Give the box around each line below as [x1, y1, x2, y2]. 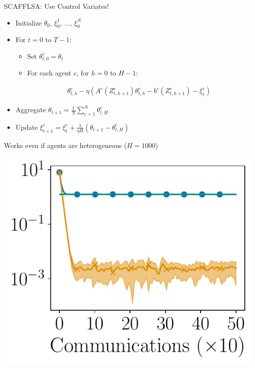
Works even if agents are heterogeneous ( [4, 140, 127, 150]
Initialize [15, 17, 42, 27]
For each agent [27, 68, 72, 78]
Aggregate [15, 104, 46, 115]
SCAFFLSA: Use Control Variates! [4, 1, 109, 11]
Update [15, 122, 38, 132]
